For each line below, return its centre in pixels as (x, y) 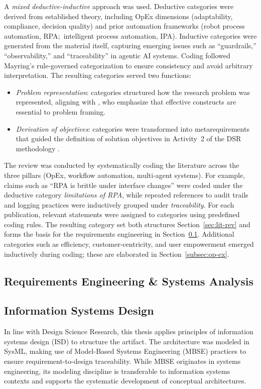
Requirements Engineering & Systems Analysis (129, 281)
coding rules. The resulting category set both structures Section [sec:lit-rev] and (127, 224)
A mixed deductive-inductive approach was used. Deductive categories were (119, 6)
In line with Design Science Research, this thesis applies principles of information (129, 331)
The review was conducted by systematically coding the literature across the (122, 165)
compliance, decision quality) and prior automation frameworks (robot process (124, 26)
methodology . (38, 148)
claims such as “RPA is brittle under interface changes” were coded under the (123, 185)
